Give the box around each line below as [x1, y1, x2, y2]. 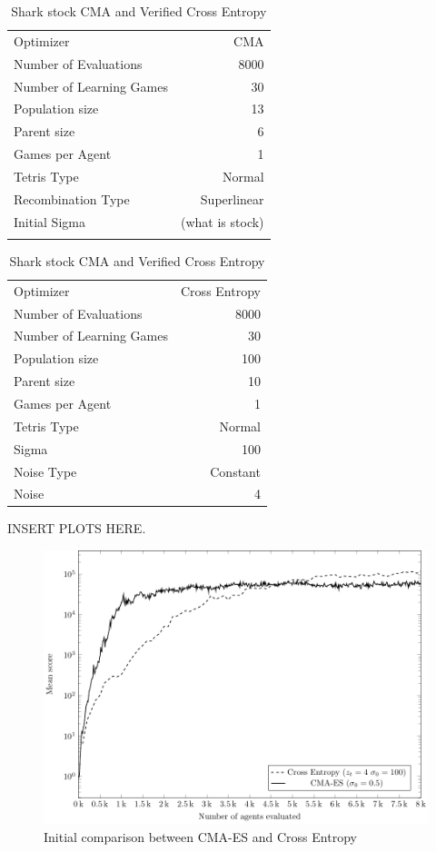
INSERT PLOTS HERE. [7, 519, 146, 538]
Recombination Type [14, 189, 130, 208]
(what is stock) [181, 212, 264, 231]
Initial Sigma [14, 212, 85, 231]
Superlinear [200, 189, 264, 208]
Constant [210, 461, 261, 480]
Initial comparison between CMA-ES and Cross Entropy [44, 827, 357, 846]
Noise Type [14, 461, 77, 480]
